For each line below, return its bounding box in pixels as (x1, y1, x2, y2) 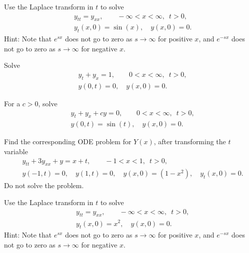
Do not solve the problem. (4, 180, 84, 191)
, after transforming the (153, 136, 226, 147)
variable (4, 146, 28, 156)
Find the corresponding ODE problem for (4, 136, 131, 147)
